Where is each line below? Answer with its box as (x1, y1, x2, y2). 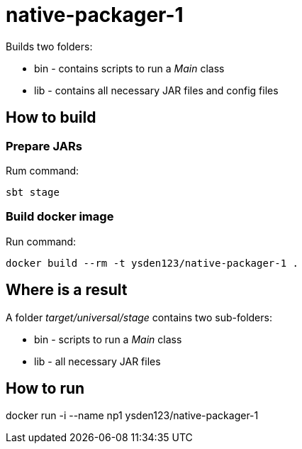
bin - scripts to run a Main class (34, 333, 182, 345)
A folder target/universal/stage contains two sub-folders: (6, 311, 272, 323)
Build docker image (6, 209, 114, 224)
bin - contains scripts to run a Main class (34, 62, 225, 74)
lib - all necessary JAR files (34, 355, 161, 367)
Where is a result (6, 281, 128, 299)
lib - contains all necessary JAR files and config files (34, 84, 279, 96)
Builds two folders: (6, 40, 93, 52)
